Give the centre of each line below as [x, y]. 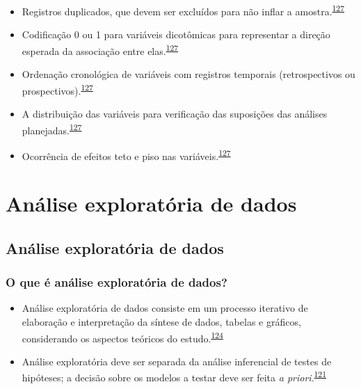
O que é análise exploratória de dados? [117, 282]
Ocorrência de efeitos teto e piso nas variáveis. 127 [126, 154]
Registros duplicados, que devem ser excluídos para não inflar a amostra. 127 [183, 10]
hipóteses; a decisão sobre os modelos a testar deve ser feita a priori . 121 [174, 376]
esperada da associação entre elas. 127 [100, 49]
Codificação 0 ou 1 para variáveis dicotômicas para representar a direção [176, 34]
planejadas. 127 [52, 129]
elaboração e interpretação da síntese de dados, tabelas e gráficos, [161, 321]
